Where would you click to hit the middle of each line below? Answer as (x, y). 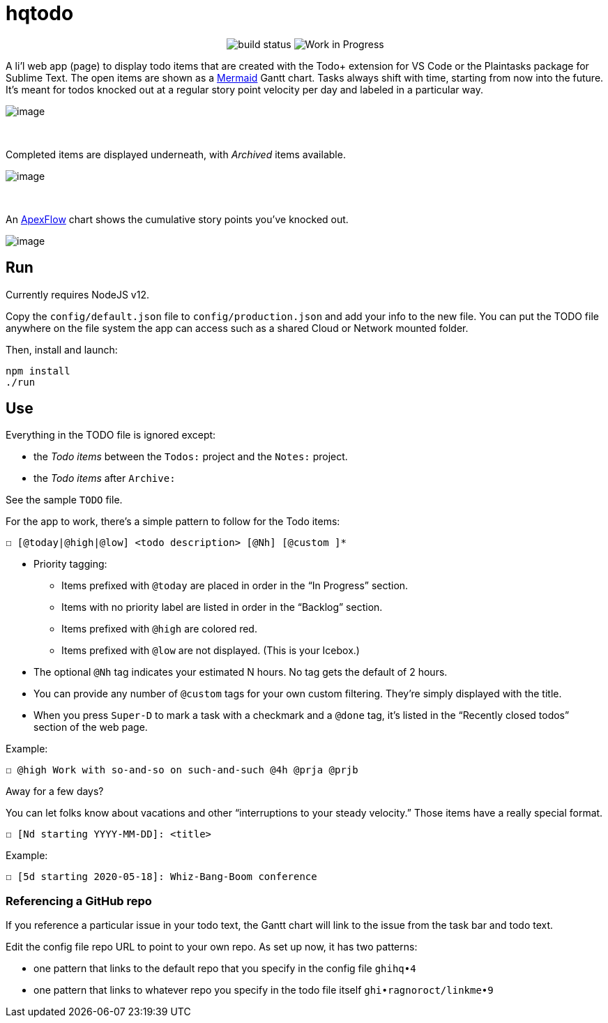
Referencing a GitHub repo (79, 901)
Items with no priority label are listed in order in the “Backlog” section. (222, 607)
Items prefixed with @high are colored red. (159, 629)
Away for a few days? (55, 791)
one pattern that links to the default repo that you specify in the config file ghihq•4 (225, 969)
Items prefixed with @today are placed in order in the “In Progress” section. (235, 586)
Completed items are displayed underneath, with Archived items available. (176, 154)
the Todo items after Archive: (105, 478)
